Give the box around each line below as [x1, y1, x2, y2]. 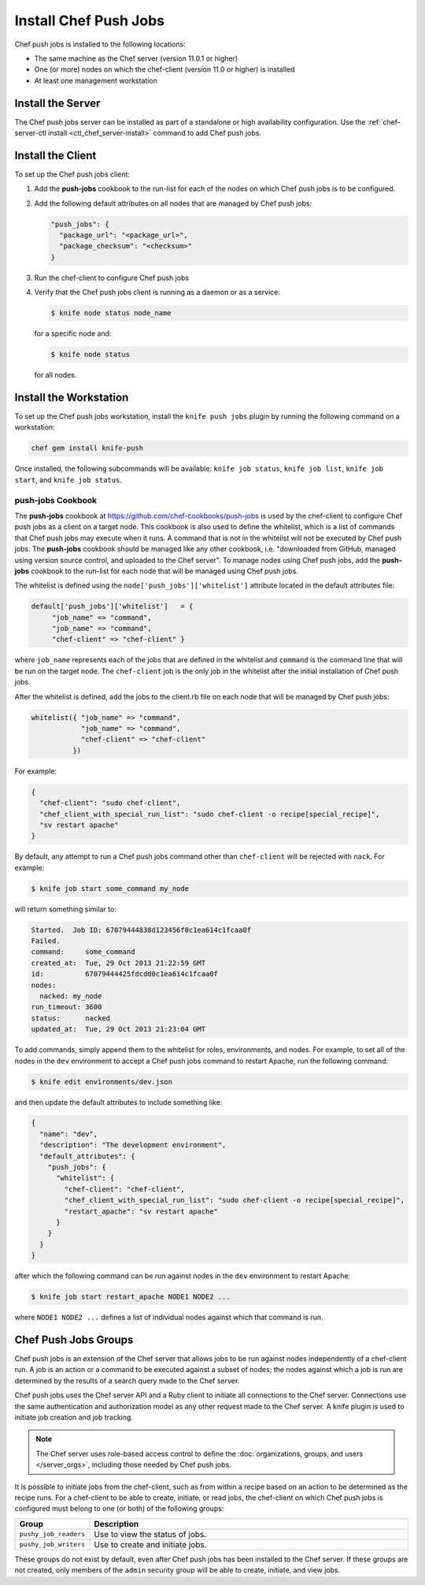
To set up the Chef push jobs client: [14, 170, 130, 179]
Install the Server [14, 96, 101, 110]
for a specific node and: [34, 329, 112, 338]
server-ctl [14, 129, 46, 138]
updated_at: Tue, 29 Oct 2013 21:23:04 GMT [31, 1025, 206, 1034]
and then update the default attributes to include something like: [14, 1097, 223, 1107]
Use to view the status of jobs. [94, 1528, 207, 1539]
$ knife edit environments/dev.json [31, 1077, 173, 1086]
